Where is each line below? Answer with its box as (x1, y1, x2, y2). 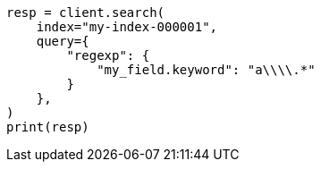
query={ (36, 34, 89, 48)
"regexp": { (66, 48, 150, 63)
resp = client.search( (6, 5, 165, 20)
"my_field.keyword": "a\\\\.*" (97, 63, 316, 77)
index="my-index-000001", (36, 20, 218, 34)
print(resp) (6, 120, 89, 134)
